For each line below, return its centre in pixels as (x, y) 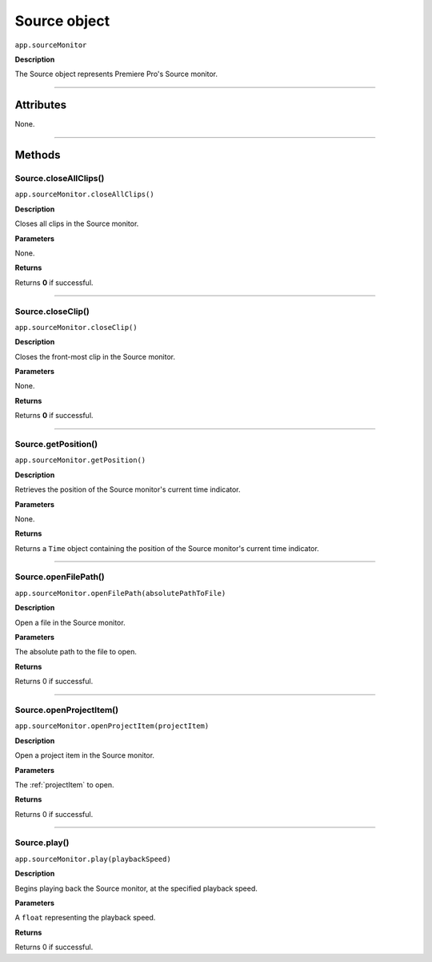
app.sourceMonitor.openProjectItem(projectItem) (112, 726)
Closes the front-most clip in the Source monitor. (95, 356)
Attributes (41, 105)
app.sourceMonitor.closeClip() (76, 327)
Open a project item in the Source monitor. (85, 755)
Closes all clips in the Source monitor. (77, 223)
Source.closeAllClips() (60, 179)
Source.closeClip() (52, 311)
